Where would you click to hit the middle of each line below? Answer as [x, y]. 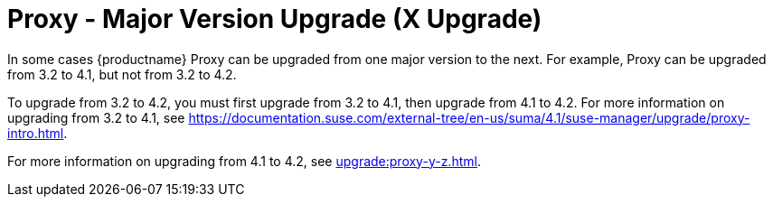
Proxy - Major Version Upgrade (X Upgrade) [275, 19]
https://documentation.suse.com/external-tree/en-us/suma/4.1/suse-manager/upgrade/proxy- [469, 117]
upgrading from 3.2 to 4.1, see [96, 117]
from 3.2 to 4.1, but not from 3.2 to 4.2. [122, 74]
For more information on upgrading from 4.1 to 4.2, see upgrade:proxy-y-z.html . [244, 161]
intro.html [36, 133]
